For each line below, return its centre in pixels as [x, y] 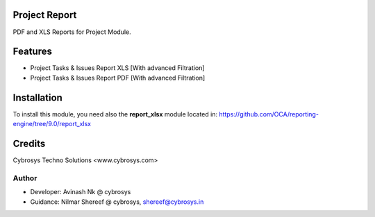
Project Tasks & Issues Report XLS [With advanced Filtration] [117, 68]
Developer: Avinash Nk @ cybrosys [81, 192]
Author [25, 178]
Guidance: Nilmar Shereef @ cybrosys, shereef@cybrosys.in [117, 202]
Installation [37, 97]
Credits [29, 143]
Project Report [45, 15]
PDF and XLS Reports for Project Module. [72, 32]
